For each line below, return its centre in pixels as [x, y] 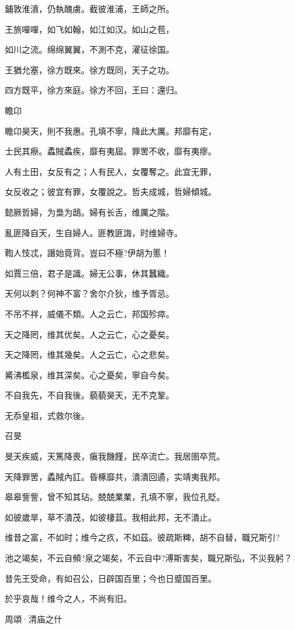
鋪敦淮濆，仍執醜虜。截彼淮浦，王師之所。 [89, 8]
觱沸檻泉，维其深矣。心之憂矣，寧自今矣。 [89, 374]
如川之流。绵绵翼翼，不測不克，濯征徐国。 [89, 49]
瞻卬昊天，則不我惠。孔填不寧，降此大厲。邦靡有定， [111, 130]
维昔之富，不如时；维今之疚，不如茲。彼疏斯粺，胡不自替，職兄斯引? [142, 537]
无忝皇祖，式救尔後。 [47, 415]
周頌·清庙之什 [34, 618]
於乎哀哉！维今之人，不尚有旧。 [68, 598]
